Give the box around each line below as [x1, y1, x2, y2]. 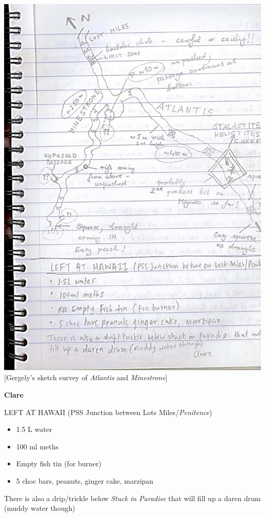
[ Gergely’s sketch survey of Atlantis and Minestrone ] [4, 372, 168, 383]
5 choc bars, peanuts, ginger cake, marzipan [16, 475, 153, 486]
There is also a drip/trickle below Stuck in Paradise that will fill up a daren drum [4, 492, 261, 503]
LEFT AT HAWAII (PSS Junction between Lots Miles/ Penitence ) [4, 406, 212, 417]
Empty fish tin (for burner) [16, 458, 102, 469]
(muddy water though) [4, 503, 75, 513]
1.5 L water [16, 424, 52, 435]
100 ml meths [16, 441, 59, 451]
